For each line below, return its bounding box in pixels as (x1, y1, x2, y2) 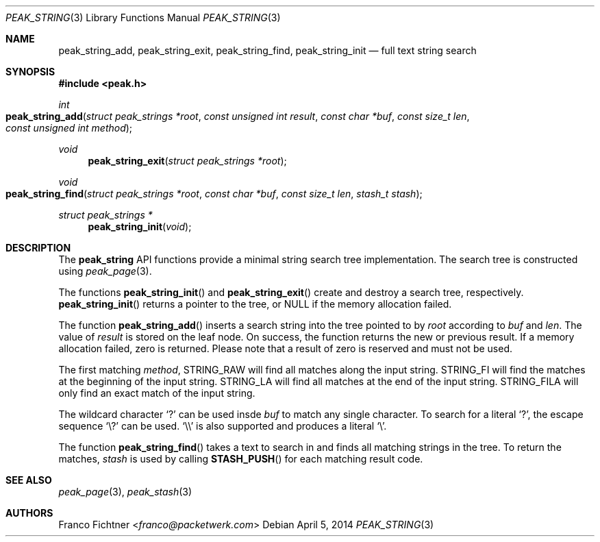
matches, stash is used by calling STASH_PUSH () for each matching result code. (58, 453, 423, 465)
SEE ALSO (5, 474, 52, 486)
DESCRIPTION (5, 242, 71, 254)
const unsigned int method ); (5, 122, 133, 134)
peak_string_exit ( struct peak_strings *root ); (88, 155, 287, 167)
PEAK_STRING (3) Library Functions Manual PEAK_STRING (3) (5, 12, 281, 23)
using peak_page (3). (58, 265, 152, 277)
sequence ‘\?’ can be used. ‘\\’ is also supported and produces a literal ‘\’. (58, 420, 387, 432)
